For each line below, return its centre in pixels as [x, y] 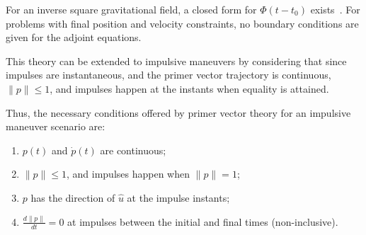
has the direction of [73, 197]
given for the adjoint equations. [74, 37]
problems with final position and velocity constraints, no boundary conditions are [182, 23]
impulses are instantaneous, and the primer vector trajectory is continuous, [168, 75]
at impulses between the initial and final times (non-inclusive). [203, 221]
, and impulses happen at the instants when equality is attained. [189, 88]
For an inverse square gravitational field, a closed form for [131, 9]
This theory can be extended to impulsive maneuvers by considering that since [176, 61]
